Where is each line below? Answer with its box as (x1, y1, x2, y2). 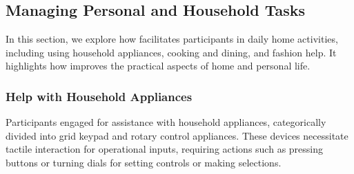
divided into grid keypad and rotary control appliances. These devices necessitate (6, 128, 348, 142)
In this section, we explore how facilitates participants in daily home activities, (6, 32, 338, 46)
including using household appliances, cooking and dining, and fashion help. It (6, 45, 337, 59)
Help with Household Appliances (6, 87, 193, 105)
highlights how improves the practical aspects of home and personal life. (6, 58, 311, 73)
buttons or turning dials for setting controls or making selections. (6, 155, 282, 169)
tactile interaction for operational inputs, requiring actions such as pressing (6, 142, 324, 156)
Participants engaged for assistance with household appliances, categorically (6, 115, 326, 129)
